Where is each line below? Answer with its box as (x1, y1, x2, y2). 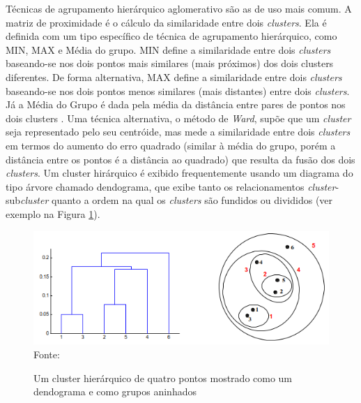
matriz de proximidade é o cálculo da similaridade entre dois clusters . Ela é (6, 15, 327, 29)
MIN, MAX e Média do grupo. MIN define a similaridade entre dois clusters (6, 42, 331, 57)
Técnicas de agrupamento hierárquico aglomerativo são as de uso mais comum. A (6, 1, 352, 15)
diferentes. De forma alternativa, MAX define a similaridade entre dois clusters (6, 69, 342, 84)
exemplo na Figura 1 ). (6, 206, 100, 221)
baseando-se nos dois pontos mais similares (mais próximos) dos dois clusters (6, 56, 334, 71)
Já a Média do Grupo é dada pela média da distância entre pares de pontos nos (6, 97, 346, 112)
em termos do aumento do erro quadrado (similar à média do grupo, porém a (6, 138, 336, 152)
